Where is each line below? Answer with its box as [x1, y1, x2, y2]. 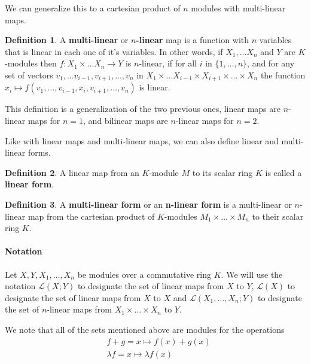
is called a [265, 166, 302, 178]
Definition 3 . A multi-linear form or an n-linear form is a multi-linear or [5, 198, 292, 210]
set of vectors [5, 68, 53, 81]
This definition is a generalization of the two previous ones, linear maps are [5, 102, 280, 115]
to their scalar [252, 210, 304, 222]
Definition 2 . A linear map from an [5, 166, 139, 178]
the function [260, 68, 306, 81]
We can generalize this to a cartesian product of [5, 2, 181, 14]
